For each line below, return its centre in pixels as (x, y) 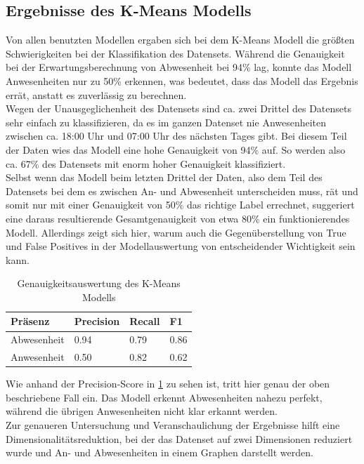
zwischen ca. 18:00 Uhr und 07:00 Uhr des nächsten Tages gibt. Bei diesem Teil (176, 136)
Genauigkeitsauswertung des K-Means (99, 283)
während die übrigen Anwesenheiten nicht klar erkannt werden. (142, 411)
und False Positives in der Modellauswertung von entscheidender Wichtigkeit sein (181, 246)
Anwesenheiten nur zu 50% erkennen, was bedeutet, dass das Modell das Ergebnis (182, 80)
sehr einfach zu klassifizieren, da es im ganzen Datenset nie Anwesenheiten (166, 122)
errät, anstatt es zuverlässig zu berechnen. (96, 94)
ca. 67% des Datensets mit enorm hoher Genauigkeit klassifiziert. (146, 163)
